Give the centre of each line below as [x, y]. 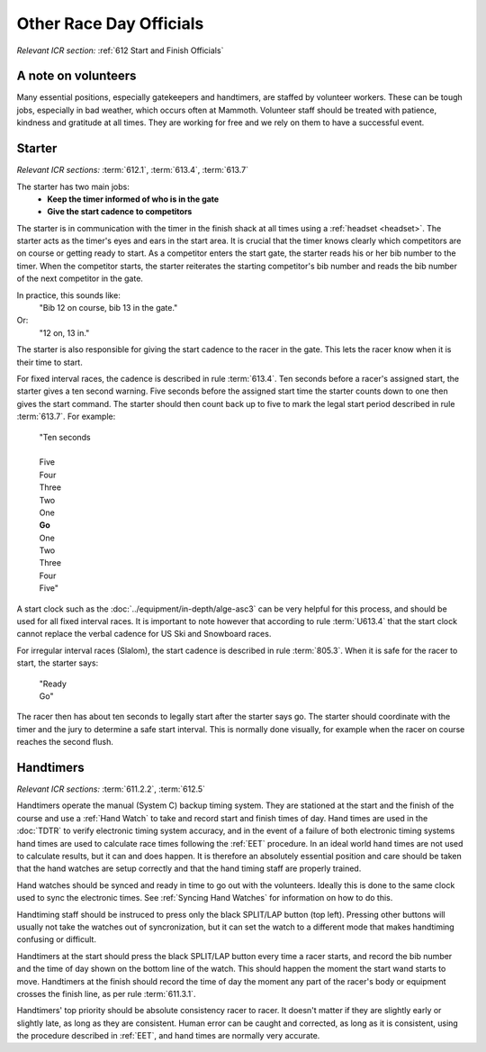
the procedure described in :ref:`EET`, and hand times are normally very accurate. [168, 1036]
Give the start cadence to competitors [120, 212]
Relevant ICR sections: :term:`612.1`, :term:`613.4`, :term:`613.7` [133, 170]
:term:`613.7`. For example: [66, 417]
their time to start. [49, 362]
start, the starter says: [58, 663]
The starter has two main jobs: [73, 186]
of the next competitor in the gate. [80, 278]
